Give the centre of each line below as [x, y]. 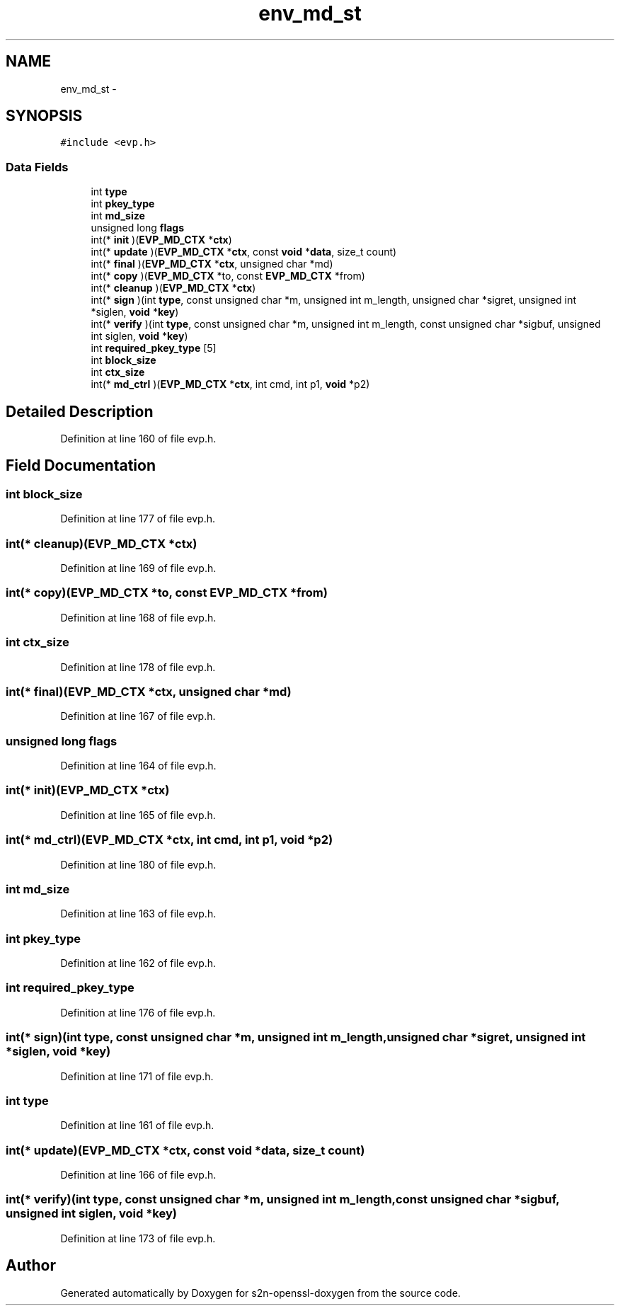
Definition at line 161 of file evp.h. [137, 1126]
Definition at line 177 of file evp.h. [138, 519]
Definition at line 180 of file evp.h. [138, 864]
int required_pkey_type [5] [154, 348]
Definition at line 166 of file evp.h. [138, 1175]
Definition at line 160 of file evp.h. [138, 439]
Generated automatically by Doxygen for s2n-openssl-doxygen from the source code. [260, 1293]
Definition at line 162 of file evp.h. [138, 963]
